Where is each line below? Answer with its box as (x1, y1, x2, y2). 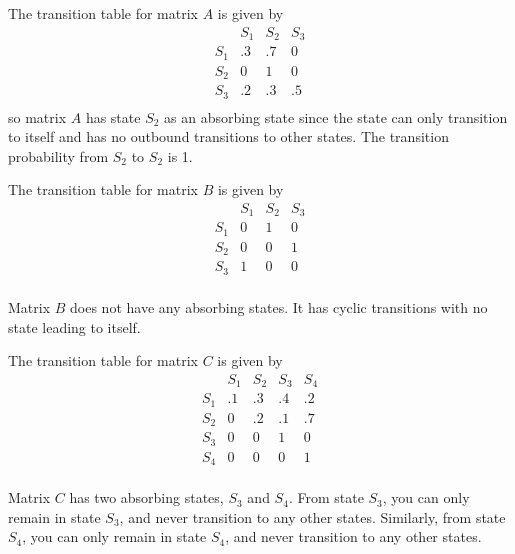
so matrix (8, 106, 67, 127)
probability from (8, 145, 109, 166)
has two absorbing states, (69, 487, 224, 508)
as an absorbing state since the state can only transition (164, 106, 508, 127)
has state (85, 106, 141, 127)
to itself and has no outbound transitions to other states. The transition (8, 126, 449, 147)
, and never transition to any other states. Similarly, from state (119, 506, 506, 527)
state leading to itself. (8, 316, 141, 337)
